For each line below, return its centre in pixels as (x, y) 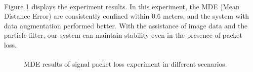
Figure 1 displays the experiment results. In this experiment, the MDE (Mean (122, 6)
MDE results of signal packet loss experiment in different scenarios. (126, 64)
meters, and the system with (206, 16)
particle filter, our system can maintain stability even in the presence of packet (123, 35)
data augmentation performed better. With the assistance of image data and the (126, 25)
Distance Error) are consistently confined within (77, 16)
